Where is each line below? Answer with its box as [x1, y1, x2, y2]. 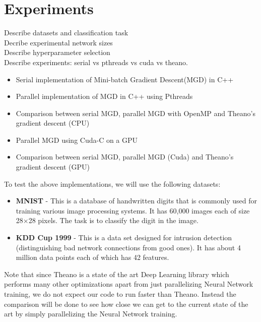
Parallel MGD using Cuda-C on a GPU [16, 134, 138, 145]
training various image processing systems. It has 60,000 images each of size [16, 205, 250, 216]
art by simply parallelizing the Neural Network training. [4, 308, 177, 319]
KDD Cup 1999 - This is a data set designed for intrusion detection [16, 232, 232, 243]
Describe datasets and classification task [4, 27, 128, 38]
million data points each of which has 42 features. [16, 252, 169, 262]
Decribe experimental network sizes [4, 37, 113, 47]
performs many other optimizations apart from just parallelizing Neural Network [4, 279, 253, 289]
